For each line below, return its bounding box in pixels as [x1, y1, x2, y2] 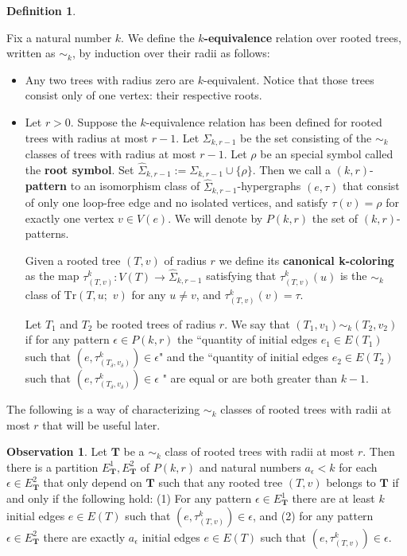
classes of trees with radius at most [25, 146, 196, 162]
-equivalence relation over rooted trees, [203, 29, 401, 45]
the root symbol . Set [25, 161, 134, 177]
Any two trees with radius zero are [25, 71, 195, 87]
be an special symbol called [260, 146, 393, 162]
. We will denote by [168, 209, 263, 226]
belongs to [326, 474, 376, 491]
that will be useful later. [42, 416, 161, 433]
